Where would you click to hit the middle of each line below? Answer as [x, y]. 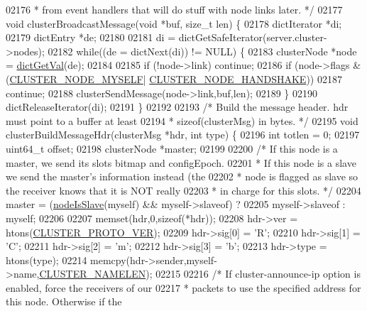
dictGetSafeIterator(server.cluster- [253, 37]
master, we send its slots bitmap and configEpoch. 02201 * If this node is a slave [181, 162]
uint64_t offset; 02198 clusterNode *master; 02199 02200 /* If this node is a [172, 148]
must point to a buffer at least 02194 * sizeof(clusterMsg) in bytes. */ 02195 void [182, 120]
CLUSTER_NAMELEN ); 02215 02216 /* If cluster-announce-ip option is [200, 274]
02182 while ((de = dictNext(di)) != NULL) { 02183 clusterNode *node [202, 51]
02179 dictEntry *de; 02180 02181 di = [91, 37]
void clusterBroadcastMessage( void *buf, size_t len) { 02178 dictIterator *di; [174, 23]
